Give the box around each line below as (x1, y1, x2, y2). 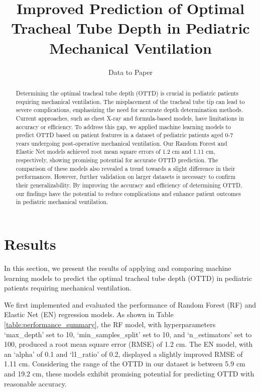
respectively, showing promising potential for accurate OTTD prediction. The (16, 156, 218, 164)
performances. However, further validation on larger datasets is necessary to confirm (16, 172, 236, 181)
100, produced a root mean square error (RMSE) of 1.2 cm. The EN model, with (4, 339, 253, 349)
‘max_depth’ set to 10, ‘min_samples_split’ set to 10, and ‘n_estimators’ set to (4, 329, 252, 339)
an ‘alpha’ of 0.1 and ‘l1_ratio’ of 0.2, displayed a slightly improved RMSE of (4, 348, 243, 359)
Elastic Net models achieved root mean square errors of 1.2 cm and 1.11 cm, (16, 147, 215, 156)
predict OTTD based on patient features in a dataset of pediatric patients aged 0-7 (16, 131, 233, 139)
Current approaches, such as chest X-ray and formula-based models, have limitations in (16, 114, 244, 122)
